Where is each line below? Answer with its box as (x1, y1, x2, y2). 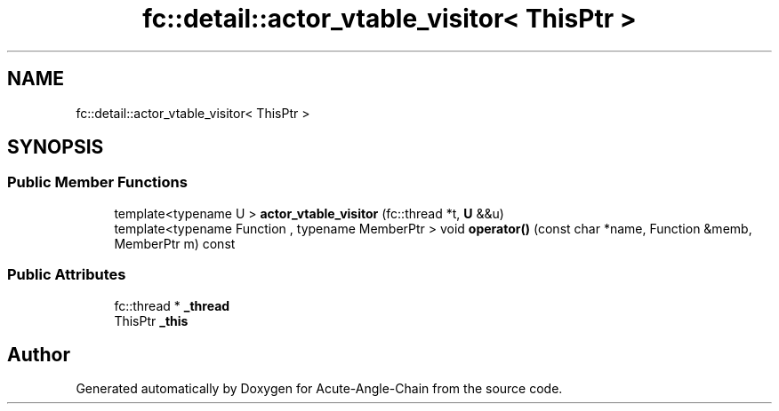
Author (7, 343, 70, 366)
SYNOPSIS (7, 136, 104, 159)
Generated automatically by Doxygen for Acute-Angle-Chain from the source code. (76, 381, 563, 397)
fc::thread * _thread (114, 297, 230, 313)
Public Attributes (7, 265, 126, 284)
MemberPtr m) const (114, 235, 236, 251)
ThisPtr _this (114, 312, 189, 328)
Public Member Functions (7, 173, 188, 192)
